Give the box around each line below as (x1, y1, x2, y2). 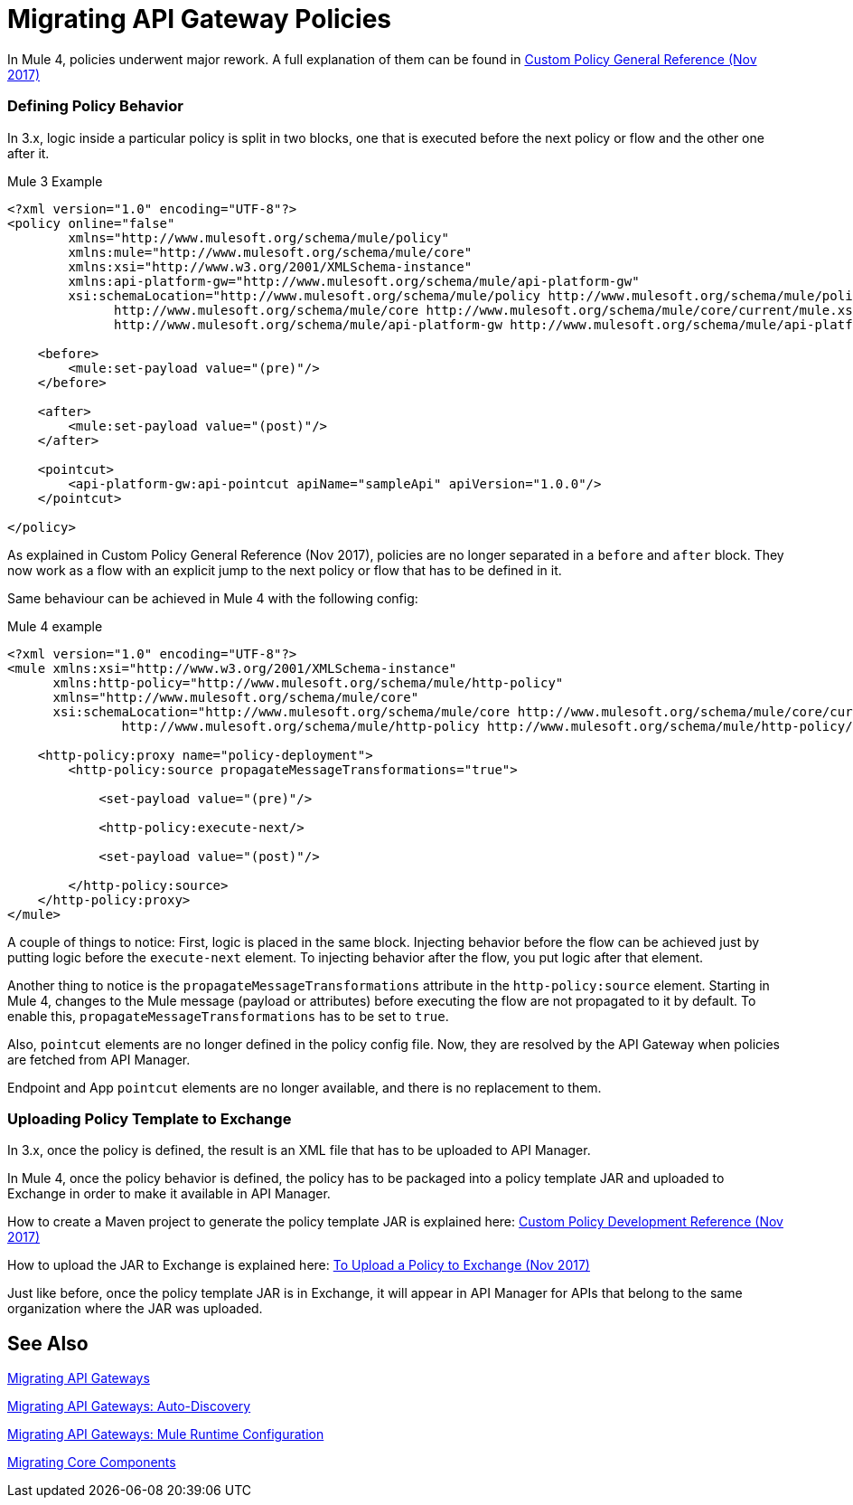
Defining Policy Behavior (7, 97, 183, 116)
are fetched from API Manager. (7, 1051, 191, 1067)
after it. (7, 145, 50, 161)
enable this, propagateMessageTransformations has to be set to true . (7, 1008, 449, 1024)
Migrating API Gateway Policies (7, 4, 392, 34)
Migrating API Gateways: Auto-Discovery (7, 1398, 251, 1415)
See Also (7, 1331, 89, 1355)
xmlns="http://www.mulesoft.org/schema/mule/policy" (68, 230, 449, 245)
